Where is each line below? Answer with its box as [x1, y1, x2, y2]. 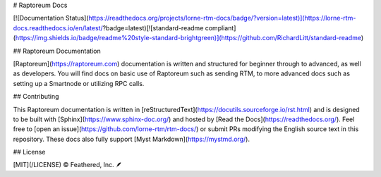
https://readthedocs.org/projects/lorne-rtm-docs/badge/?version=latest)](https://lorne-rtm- [88, 14, 356, 23]
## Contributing [13, 92, 59, 101]
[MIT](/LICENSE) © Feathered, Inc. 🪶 [13, 161, 123, 169]
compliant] [205, 23, 236, 32]
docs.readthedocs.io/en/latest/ [13, 23, 103, 32]
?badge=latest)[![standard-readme [102, 23, 204, 32]
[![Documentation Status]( [13, 14, 89, 23]
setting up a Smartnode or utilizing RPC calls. [13, 79, 145, 87]
